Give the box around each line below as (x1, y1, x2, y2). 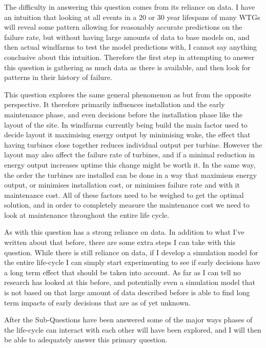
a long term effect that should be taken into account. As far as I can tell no (4, 267, 241, 277)
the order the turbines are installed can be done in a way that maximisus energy (4, 169, 257, 180)
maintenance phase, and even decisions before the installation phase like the (4, 109, 243, 119)
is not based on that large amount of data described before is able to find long (4, 287, 250, 298)
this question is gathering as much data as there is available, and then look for (4, 62, 251, 72)
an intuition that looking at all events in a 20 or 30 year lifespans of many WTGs (4, 11, 260, 22)
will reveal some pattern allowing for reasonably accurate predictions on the (4, 22, 242, 32)
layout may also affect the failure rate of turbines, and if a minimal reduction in (4, 149, 255, 160)
